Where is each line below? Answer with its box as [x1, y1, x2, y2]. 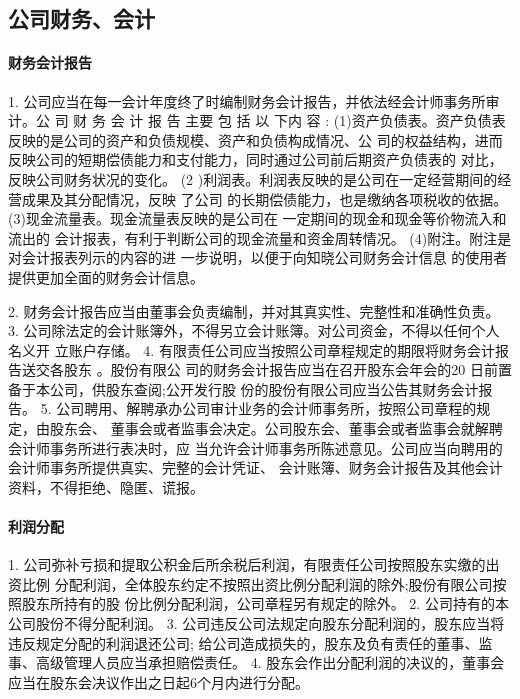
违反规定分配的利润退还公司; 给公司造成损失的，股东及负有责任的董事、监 [8, 632, 493, 653]
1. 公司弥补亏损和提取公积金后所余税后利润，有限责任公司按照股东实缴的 [8, 554, 486, 575]
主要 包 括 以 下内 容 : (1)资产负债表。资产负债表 [185, 110, 506, 131]
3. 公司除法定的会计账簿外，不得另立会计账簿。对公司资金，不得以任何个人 [8, 320, 500, 341]
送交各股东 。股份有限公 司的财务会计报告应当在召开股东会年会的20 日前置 [21, 359, 512, 380]
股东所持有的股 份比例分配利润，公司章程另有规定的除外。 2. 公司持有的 [21, 593, 495, 614]
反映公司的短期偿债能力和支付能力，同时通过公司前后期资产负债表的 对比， [8, 149, 503, 170]
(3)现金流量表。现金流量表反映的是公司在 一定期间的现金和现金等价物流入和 [8, 208, 507, 229]
